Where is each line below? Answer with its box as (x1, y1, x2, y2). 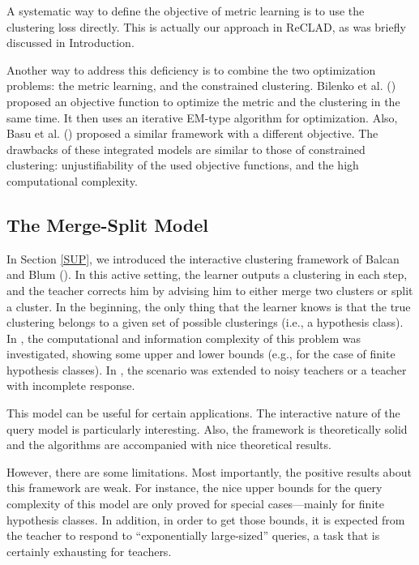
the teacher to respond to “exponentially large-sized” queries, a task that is (6, 527, 380, 544)
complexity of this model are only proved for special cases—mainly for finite (6, 495, 384, 512)
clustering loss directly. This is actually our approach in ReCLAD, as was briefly (6, 18, 406, 35)
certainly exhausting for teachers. (6, 542, 172, 559)
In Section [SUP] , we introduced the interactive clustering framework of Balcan (6, 250, 400, 267)
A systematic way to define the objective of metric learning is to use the (6, 2, 365, 19)
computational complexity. (6, 172, 138, 189)
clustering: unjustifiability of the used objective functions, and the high (6, 156, 359, 173)
